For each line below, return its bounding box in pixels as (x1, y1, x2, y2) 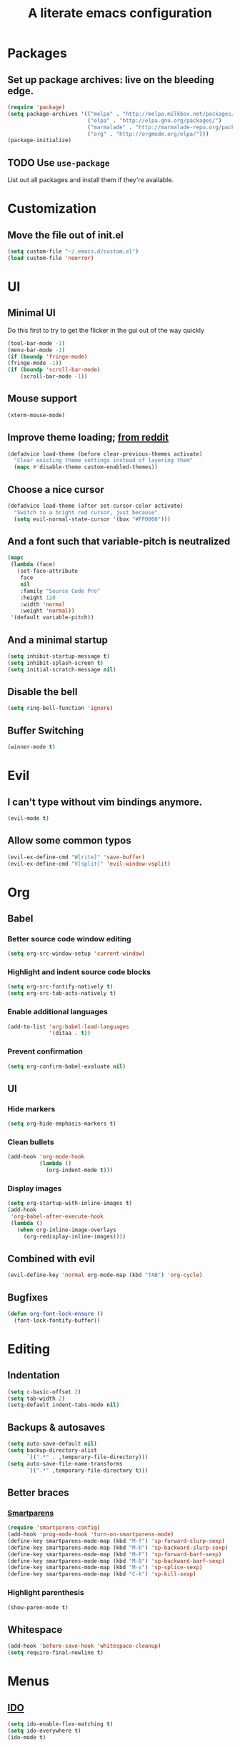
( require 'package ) (7, 104, 66, 111)
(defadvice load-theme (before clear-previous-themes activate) (7, 450, 203, 458)
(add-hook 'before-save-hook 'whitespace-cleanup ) (7, 1643, 161, 1650)
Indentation (7, 1369, 61, 1381)
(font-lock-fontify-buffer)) (14, 1316, 101, 1324)
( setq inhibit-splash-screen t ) (7, 659, 104, 666)
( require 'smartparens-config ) (7, 1524, 101, 1531)
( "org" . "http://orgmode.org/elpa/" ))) (86, 130, 209, 137)
